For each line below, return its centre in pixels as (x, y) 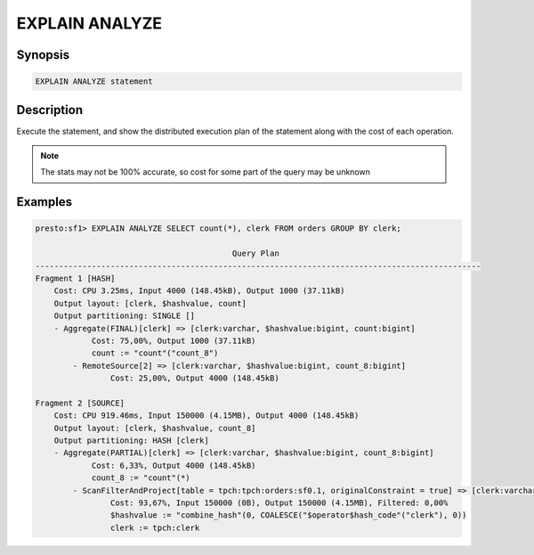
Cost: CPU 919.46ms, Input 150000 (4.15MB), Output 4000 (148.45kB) (206, 416)
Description (50, 110)
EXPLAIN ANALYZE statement (94, 82)
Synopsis (43, 55)
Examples (44, 202)
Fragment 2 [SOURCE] (80, 403)
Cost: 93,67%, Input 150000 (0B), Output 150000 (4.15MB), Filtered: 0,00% (279, 503)
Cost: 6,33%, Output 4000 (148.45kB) (174, 465)
